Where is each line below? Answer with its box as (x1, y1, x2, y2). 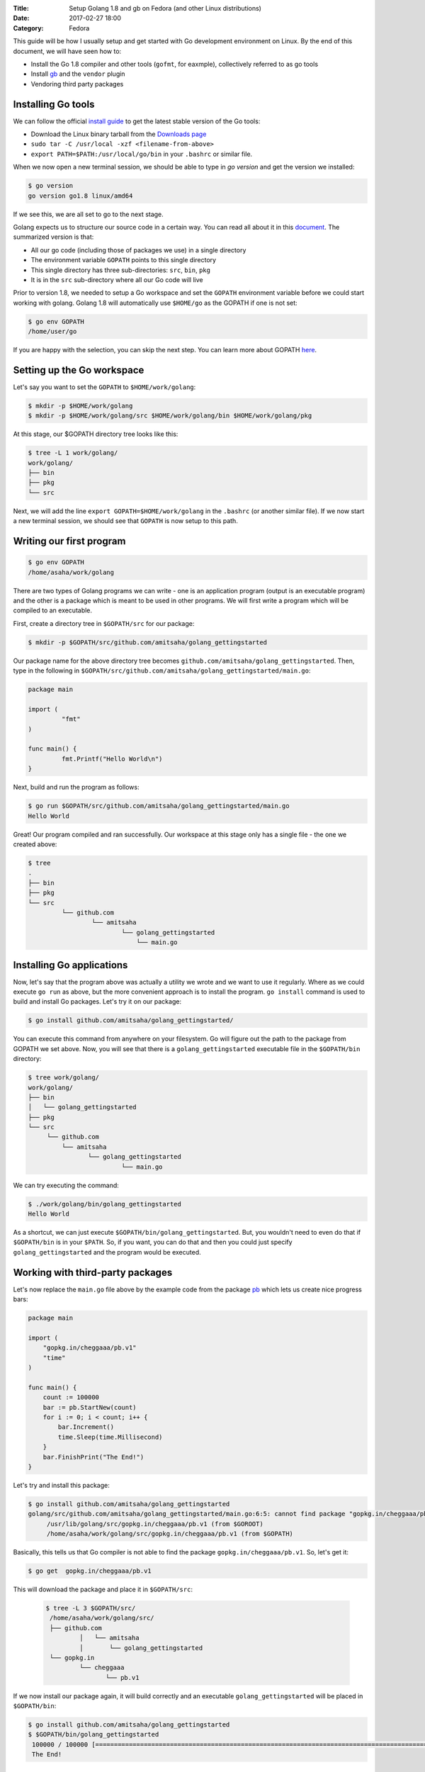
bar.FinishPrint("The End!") (42, 1453, 144, 1461)
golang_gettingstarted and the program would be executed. (13, 1247, 201, 1256)
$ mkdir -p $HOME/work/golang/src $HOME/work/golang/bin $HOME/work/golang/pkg (28, 412, 312, 420)
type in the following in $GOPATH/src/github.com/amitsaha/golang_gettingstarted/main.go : (13, 666, 311, 675)
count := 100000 (42, 1394, 99, 1401)
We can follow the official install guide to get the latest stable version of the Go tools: (13, 117, 261, 125)
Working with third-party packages (13, 1266, 173, 1279)
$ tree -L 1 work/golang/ (28, 449, 118, 457)
